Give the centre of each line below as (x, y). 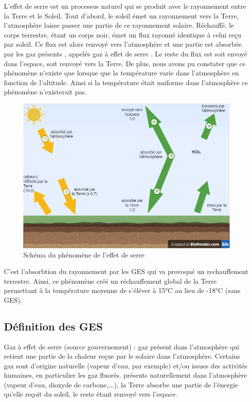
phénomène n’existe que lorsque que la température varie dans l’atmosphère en (121, 73)
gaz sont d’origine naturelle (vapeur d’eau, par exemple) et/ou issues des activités (126, 365)
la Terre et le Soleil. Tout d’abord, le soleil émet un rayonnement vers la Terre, (121, 15)
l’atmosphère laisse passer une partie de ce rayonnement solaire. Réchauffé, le (119, 25)
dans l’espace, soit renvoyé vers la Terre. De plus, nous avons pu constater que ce (125, 63)
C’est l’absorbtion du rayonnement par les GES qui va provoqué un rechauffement (126, 271)
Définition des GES (54, 326)
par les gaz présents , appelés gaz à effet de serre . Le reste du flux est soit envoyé (126, 53)
